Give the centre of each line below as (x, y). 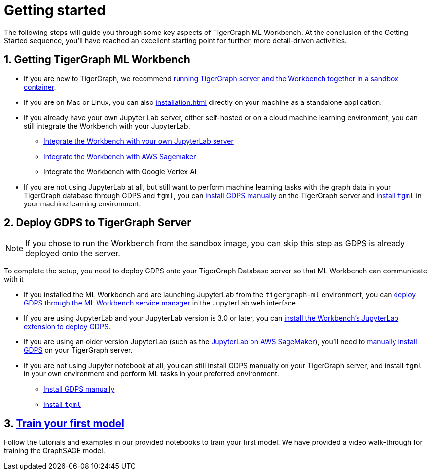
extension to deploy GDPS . (67, 327)
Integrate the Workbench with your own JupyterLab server (139, 141)
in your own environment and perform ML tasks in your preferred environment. (151, 374)
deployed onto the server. (73, 254)
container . (40, 87)
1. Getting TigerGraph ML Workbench (97, 60)
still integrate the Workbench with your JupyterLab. (107, 126)
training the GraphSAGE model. (54, 451)
